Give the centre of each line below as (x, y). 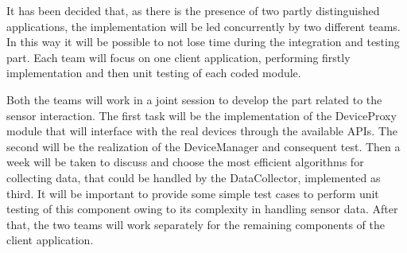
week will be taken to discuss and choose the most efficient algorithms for (185, 162)
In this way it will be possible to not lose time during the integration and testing (203, 42)
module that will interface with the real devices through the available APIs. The (202, 131)
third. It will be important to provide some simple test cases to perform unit (193, 193)
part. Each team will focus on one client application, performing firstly (178, 57)
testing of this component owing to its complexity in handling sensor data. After (202, 209)
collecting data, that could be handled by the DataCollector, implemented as (194, 177)
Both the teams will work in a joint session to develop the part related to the (194, 99)
